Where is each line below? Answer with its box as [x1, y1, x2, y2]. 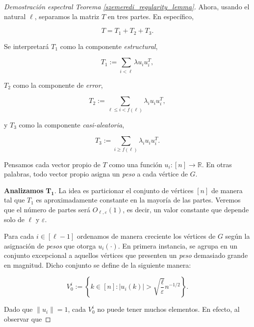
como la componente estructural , [60, 41, 158, 51]
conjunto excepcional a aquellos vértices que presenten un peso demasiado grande [4, 250, 248, 260]
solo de [4, 214, 25, 225]
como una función [109, 159, 162, 169]
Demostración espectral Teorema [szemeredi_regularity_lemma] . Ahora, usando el [4, 1, 250, 11]
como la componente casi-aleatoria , [19, 119, 125, 129]
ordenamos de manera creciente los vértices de [76, 230, 216, 241]
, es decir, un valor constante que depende [123, 204, 249, 214]
